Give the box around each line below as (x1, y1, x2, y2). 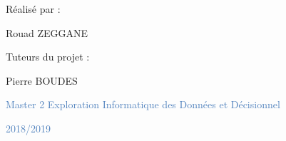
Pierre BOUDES (6, 73, 78, 88)
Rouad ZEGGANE (6, 25, 88, 40)
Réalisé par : (6, 1, 61, 16)
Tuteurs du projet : (6, 49, 90, 64)
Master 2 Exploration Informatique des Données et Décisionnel (6, 97, 280, 112)
